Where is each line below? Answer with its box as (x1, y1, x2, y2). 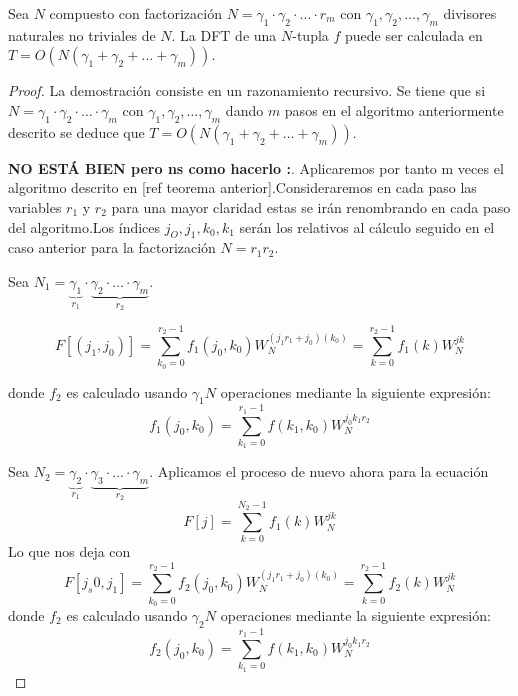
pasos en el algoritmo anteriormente (284, 99, 504, 120)
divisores (443, 3, 497, 23)
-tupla (292, 24, 329, 45)
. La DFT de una (171, 24, 277, 45)
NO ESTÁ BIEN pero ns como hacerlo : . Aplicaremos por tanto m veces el (8, 157, 504, 178)
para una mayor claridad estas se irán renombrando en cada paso (111, 196, 511, 217)
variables (8, 196, 62, 217)
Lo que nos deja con (8, 541, 131, 562)
